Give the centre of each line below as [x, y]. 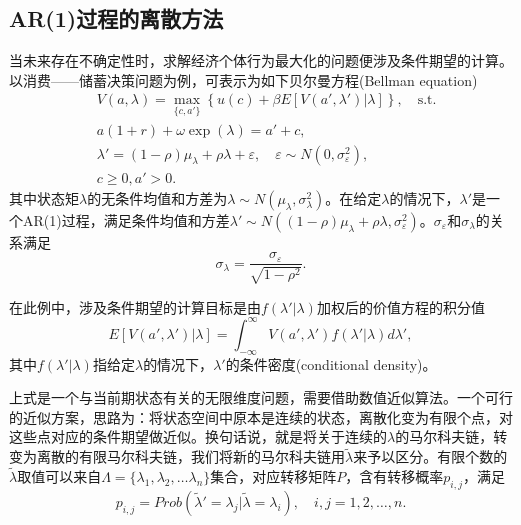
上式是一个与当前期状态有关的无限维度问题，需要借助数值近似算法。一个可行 [261, 397]
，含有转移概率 [394, 476]
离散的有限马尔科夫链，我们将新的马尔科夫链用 [190, 456]
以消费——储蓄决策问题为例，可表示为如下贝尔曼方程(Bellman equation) [243, 79]
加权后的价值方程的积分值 [400, 306]
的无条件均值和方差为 [157, 197]
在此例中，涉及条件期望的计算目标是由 [135, 306]
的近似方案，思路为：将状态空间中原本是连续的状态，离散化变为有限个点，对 [261, 416]
